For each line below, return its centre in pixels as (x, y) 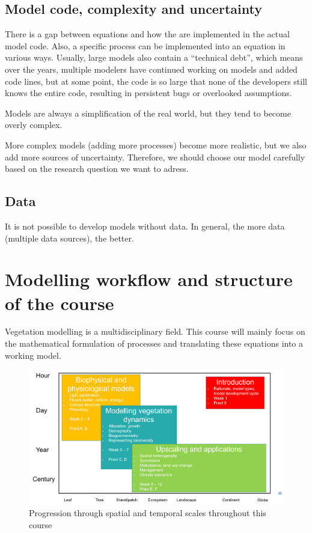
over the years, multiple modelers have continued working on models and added (151, 69)
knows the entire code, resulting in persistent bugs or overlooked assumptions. (148, 93)
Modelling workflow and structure (149, 279)
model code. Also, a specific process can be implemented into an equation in (145, 45)
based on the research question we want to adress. (97, 169)
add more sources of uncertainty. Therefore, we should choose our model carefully (155, 157)
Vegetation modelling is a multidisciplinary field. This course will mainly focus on (155, 331)
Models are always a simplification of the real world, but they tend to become (148, 113)
